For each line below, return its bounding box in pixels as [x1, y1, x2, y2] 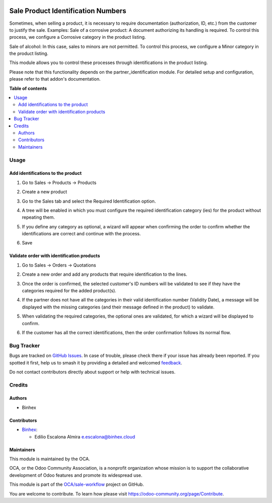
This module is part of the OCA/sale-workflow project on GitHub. [9, 481, 144, 487]
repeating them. [22, 214, 55, 220]
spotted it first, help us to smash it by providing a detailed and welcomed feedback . [9, 359, 182, 365]
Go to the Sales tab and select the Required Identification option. [22, 198, 156, 204]
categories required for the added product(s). [22, 288, 117, 294]
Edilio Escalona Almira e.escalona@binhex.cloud [34, 433, 135, 439]
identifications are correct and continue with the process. [22, 231, 141, 237]
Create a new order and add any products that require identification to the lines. [22, 271, 187, 277]
